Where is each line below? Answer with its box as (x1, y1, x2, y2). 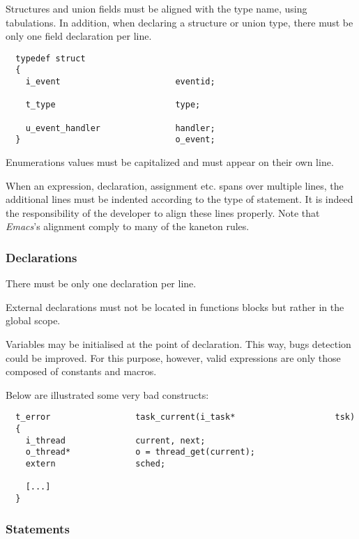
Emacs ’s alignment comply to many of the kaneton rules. (6, 219, 250, 234)
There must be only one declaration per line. (6, 276, 197, 291)
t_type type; (25, 100, 201, 110)
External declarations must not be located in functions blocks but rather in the (6, 299, 344, 314)
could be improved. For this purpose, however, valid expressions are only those (6, 350, 341, 365)
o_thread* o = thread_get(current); (25, 447, 255, 457)
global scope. (6, 313, 61, 328)
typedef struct (15, 53, 86, 63)
